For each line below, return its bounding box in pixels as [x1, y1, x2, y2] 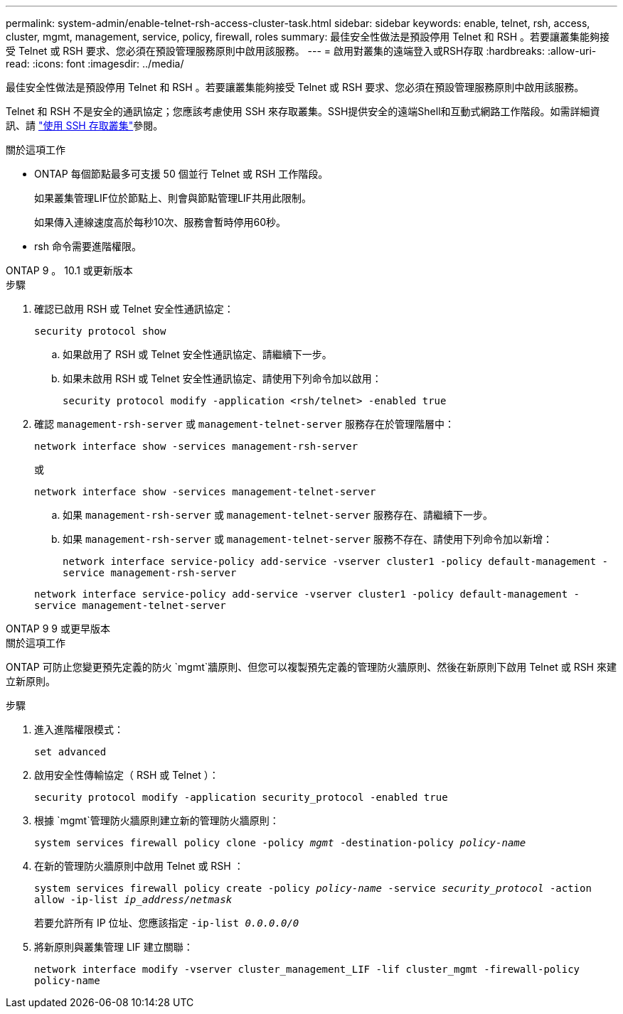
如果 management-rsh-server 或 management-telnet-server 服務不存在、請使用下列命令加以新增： [63, 533, 553, 545]
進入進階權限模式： [34, 723, 124, 735]
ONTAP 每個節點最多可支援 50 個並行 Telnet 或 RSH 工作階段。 [34, 168, 329, 180]
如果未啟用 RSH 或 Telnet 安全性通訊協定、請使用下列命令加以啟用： [63, 372, 382, 384]
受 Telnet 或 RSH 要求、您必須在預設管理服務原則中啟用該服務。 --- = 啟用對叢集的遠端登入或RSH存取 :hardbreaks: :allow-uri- [6, 45, 597, 57]
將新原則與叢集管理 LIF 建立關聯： [34, 941, 193, 953]
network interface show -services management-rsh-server [34, 441, 358, 452]
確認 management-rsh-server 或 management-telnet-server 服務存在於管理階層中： [34, 418, 455, 430]
